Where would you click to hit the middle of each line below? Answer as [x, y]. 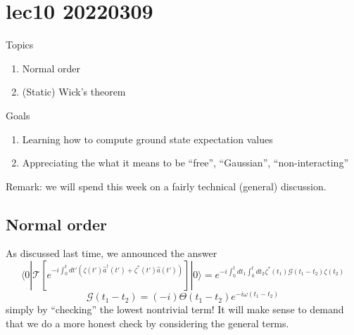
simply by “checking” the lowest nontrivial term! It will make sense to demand [175, 309]
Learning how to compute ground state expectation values [147, 139]
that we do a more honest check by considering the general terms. [147, 323]
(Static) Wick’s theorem [74, 92]
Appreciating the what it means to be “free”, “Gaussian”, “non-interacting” [185, 163]
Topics [20, 45]
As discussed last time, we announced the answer [112, 253]
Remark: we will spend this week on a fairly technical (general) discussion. [166, 186]
